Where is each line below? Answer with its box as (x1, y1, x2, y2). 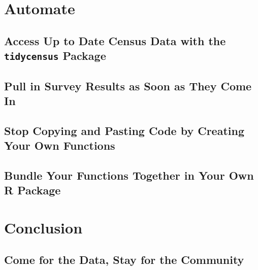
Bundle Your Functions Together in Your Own (4, 167, 254, 183)
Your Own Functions (4, 138, 115, 153)
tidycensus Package (4, 48, 106, 63)
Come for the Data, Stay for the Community (4, 252, 244, 267)
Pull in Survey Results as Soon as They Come (4, 78, 252, 93)
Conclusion (4, 217, 83, 238)
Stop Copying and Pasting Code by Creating (4, 122, 245, 138)
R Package (4, 182, 61, 198)
